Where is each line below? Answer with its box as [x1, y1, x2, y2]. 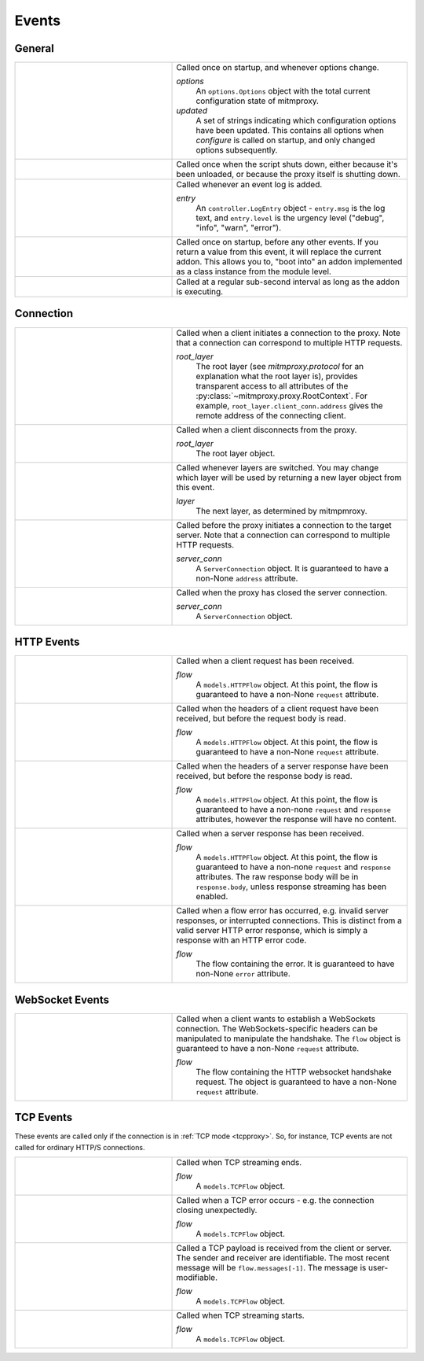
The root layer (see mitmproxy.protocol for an [196, 360, 364, 371]
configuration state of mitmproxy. [196, 95, 320, 106]
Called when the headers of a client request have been [176, 703, 379, 714]
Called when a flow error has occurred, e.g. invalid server [176, 905, 389, 917]
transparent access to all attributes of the [196, 380, 349, 391]
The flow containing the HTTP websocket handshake [196, 1066, 392, 1077]
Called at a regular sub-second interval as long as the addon [176, 276, 400, 287]
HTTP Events [14, 636, 80, 648]
